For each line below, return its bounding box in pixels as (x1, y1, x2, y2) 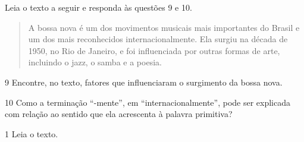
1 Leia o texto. (5, 127, 58, 140)
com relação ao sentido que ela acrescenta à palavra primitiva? (5, 108, 233, 120)
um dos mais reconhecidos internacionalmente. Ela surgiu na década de (28, 33, 288, 45)
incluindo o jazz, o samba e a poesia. (28, 56, 162, 68)
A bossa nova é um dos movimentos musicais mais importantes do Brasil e (28, 21, 300, 33)
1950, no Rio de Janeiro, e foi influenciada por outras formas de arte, (28, 44, 280, 56)
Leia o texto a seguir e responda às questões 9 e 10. (5, 1, 192, 13)
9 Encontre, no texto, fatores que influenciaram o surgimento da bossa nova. (5, 75, 283, 88)
